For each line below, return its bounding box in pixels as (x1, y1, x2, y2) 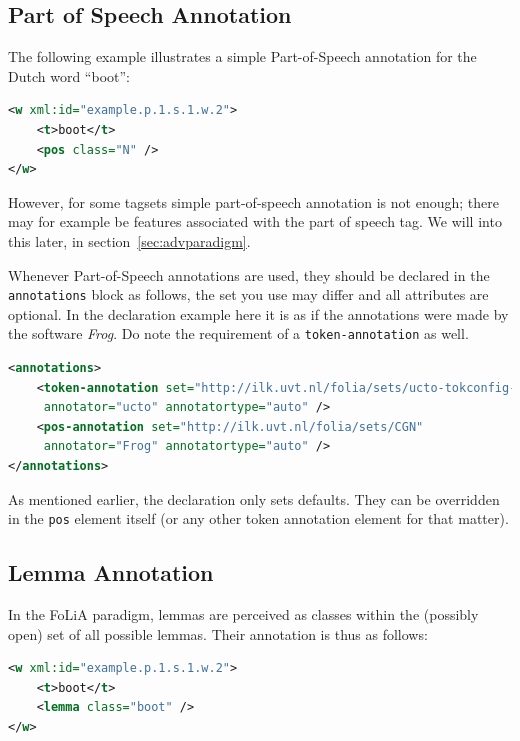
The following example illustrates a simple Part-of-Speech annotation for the (8, 46, 477, 67)
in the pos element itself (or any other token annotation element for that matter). (8, 508, 509, 529)
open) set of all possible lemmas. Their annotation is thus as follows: (8, 623, 428, 644)
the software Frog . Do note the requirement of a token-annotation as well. (8, 323, 469, 344)
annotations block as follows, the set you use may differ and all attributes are (8, 284, 489, 305)
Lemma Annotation (8, 557, 214, 588)
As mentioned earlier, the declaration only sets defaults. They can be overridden (8, 488, 500, 509)
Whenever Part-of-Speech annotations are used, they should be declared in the (8, 264, 490, 285)
